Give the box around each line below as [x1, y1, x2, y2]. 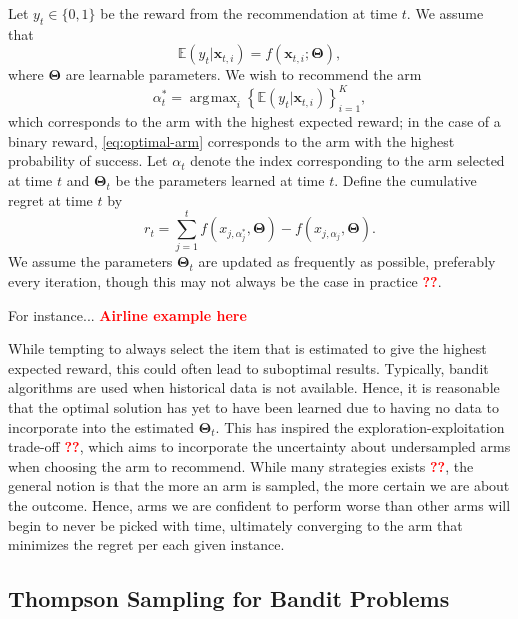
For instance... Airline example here [8, 304, 247, 325]
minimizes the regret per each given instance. [8, 534, 285, 555]
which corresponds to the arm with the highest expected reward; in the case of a [8, 111, 501, 132]
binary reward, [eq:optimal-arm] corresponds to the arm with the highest [8, 130, 455, 151]
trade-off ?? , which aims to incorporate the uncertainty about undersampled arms [8, 436, 511, 457]
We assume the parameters [8, 251, 173, 272]
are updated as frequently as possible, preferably [198, 251, 496, 272]
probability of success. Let [8, 150, 168, 171]
